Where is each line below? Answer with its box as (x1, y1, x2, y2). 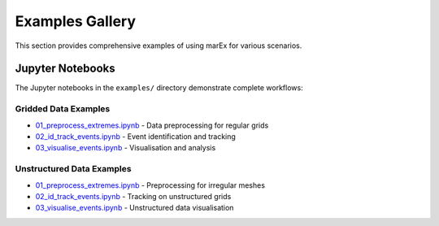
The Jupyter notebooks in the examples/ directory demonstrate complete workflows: (15, 83, 304, 93)
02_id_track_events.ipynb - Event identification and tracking (35, 131, 236, 141)
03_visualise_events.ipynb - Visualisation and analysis (35, 143, 216, 153)
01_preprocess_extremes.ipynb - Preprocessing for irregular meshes (35, 180, 266, 190)
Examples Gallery (15, 12, 137, 30)
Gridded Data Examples (15, 103, 111, 115)
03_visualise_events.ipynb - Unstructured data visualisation (35, 203, 234, 213)
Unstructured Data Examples (15, 163, 132, 175)
